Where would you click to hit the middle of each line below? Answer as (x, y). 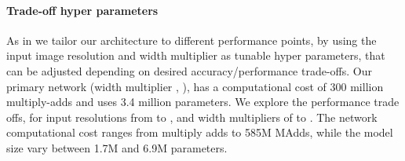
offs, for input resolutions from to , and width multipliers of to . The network (192, 117)
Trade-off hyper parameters (82, 10)
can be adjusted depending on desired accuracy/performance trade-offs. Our (189, 70)
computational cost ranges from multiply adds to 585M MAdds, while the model (200, 132)
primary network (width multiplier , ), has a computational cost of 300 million (195, 86)
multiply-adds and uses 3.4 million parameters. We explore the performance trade (203, 102)
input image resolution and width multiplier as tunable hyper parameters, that (196, 55)
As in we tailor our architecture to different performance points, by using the (192, 40)
